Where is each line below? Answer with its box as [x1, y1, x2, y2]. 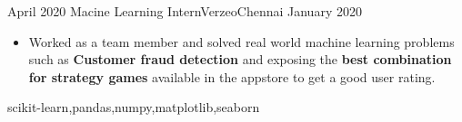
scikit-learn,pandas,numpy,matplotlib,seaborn [7, 98, 260, 117]
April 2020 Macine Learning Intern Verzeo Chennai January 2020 [7, 2, 362, 20]
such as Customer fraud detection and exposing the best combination [28, 50, 452, 69]
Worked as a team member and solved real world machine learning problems [28, 32, 455, 51]
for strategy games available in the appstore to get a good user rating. [28, 67, 436, 86]
